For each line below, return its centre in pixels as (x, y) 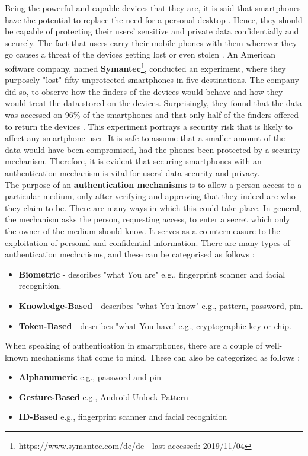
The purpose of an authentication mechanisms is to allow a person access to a (153, 184)
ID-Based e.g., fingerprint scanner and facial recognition (123, 417)
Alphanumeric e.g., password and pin (90, 377)
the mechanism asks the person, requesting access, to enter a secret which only (147, 219)
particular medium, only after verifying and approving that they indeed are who (150, 196)
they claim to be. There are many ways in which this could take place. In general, (153, 207)
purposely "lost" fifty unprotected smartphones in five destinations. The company (152, 80)
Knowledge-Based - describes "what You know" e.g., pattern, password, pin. (161, 305)
